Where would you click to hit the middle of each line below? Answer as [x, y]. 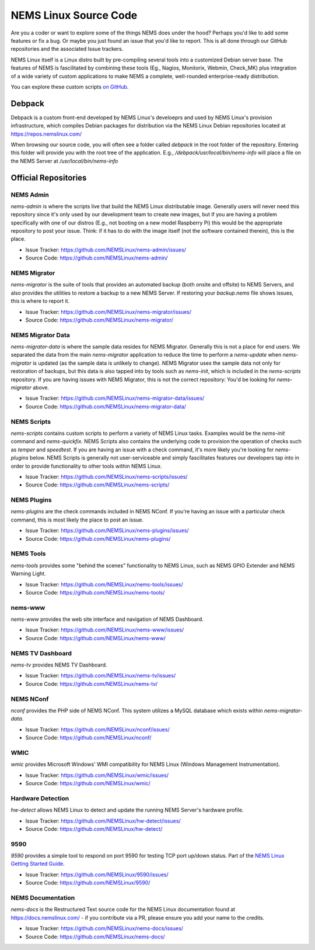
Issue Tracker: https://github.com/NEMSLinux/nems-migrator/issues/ [108, 312]
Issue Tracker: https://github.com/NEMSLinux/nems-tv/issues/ [101, 676]
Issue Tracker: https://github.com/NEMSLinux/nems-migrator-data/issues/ [115, 398]
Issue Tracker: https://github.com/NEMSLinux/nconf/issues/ [97, 729]
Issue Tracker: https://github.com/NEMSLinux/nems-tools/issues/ [104, 584]
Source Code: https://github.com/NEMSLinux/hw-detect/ [94, 829]
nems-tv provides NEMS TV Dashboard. [59, 665]
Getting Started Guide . [38, 864]
